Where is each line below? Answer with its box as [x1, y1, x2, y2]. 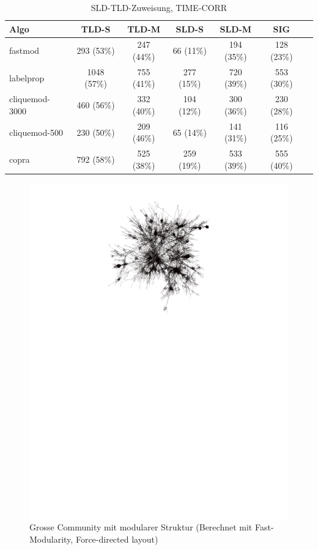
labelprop [9, 71, 45, 84]
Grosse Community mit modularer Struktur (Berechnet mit [29, 521, 253, 533]
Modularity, [29, 532, 73, 545]
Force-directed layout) [75, 532, 158, 545]
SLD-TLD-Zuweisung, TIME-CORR [91, 1, 227, 13]
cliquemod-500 [9, 125, 63, 138]
